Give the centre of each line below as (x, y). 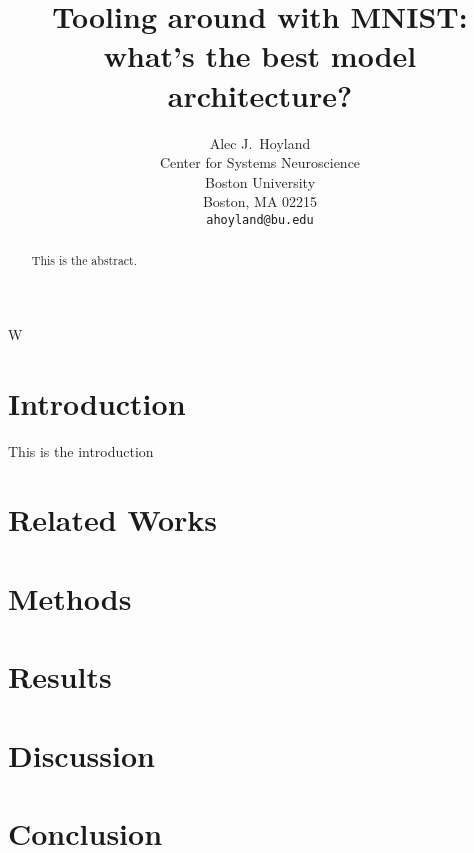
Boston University (260, 181)
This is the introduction (81, 450)
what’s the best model (260, 55)
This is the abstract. (84, 260)
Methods (70, 597)
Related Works (113, 519)
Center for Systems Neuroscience (260, 162)
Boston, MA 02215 (260, 201)
